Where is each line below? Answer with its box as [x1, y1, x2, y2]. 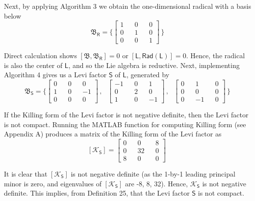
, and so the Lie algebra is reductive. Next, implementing [68, 60, 240, 70]
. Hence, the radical [186, 50, 245, 61]
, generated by [126, 69, 170, 80]
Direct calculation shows [4, 50, 77, 61]
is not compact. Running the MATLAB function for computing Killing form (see [4, 119, 246, 129]
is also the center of [4, 60, 63, 70]
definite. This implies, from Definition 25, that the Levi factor [4, 188, 190, 198]
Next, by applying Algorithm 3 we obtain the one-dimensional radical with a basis [4, 1, 251, 11]
